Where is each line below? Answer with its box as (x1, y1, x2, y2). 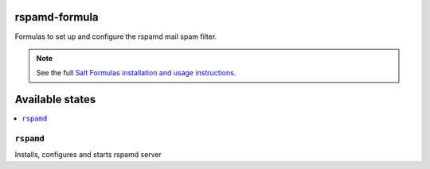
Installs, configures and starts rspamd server (14, 150, 162, 159)
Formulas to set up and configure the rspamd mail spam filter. (14, 32, 217, 41)
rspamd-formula (14, 10, 99, 24)
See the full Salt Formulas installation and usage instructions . (36, 68, 236, 78)
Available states (14, 93, 96, 106)
